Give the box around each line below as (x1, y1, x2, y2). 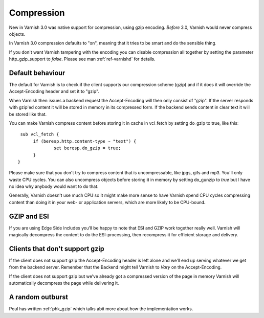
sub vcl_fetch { (20, 132, 59, 137)
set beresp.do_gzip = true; (54, 145, 121, 151)
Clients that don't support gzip (9, 245, 105, 253)
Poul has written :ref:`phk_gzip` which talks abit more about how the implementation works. (9, 306, 193, 312)
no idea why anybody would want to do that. (9, 183, 99, 189)
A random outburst (9, 293, 68, 301)
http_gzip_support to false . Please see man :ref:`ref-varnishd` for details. (9, 56, 155, 62)
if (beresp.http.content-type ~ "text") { (33, 138, 136, 144)
